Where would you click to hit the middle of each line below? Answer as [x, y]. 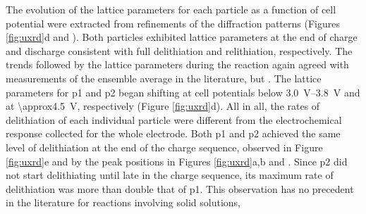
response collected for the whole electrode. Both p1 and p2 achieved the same [173, 133]
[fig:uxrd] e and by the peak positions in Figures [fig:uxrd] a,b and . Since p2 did [177, 161]
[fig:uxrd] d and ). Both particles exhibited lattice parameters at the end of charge [182, 37]
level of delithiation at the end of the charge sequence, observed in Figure [164, 147]
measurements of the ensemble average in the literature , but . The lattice [164, 78]
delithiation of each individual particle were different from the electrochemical [174, 119]
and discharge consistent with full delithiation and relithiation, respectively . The [179, 50]
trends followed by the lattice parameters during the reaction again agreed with [177, 64]
